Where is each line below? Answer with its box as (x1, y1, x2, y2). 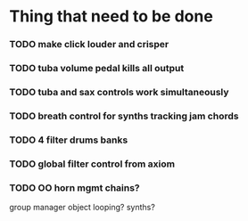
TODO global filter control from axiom (9, 158, 176, 170)
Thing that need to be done (9, 6, 214, 27)
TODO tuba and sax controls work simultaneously (9, 86, 229, 98)
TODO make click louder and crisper (9, 38, 169, 51)
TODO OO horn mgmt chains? (9, 181, 140, 193)
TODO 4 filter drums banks (9, 134, 128, 146)
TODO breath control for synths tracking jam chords (9, 110, 239, 122)
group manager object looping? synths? (9, 202, 156, 213)
